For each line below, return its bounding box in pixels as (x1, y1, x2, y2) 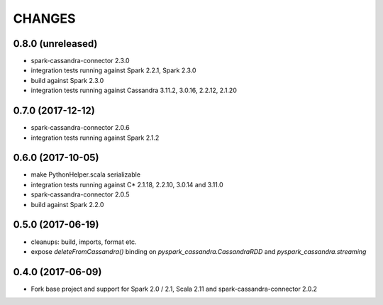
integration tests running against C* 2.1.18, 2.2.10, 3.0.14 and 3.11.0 (30, 180, 223, 189)
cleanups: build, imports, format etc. (30, 238, 138, 246)
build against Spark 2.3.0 (30, 76, 104, 84)
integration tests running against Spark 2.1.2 (30, 133, 160, 142)
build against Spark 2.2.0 (30, 200, 104, 209)
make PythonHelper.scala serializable (30, 170, 141, 179)
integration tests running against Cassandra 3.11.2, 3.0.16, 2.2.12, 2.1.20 (30, 86, 237, 95)
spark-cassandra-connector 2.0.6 (30, 123, 131, 132)
